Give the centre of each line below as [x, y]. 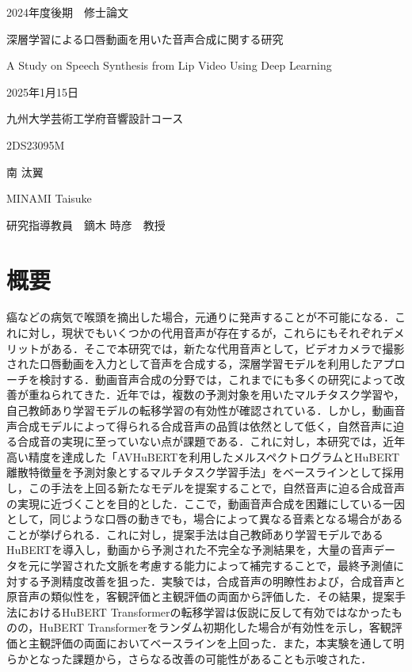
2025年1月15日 [42, 91]
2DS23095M [36, 144]
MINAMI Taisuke [49, 198]
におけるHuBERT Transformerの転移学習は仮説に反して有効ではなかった [204, 611]
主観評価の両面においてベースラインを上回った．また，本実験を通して [211, 642]
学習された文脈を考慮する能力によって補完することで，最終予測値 [221, 565]
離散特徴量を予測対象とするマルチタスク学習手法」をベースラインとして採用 [205, 472]
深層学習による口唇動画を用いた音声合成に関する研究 [145, 38]
